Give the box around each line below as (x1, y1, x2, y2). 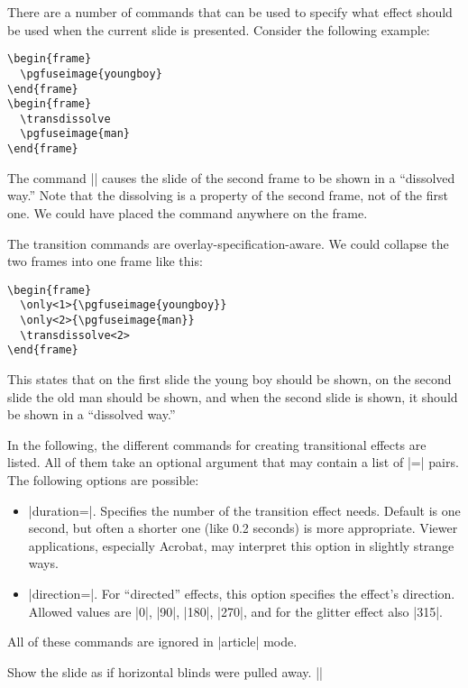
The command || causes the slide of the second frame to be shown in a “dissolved (7, 168, 455, 187)
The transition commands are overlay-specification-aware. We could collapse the (7, 234, 449, 252)
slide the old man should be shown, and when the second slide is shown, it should (7, 387, 458, 406)
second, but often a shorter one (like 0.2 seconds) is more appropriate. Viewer (28, 518, 458, 537)
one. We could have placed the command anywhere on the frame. (7, 203, 368, 222)
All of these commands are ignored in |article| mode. (7, 632, 298, 651)
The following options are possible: (7, 471, 199, 489)
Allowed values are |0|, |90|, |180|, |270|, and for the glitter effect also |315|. (28, 601, 443, 620)
